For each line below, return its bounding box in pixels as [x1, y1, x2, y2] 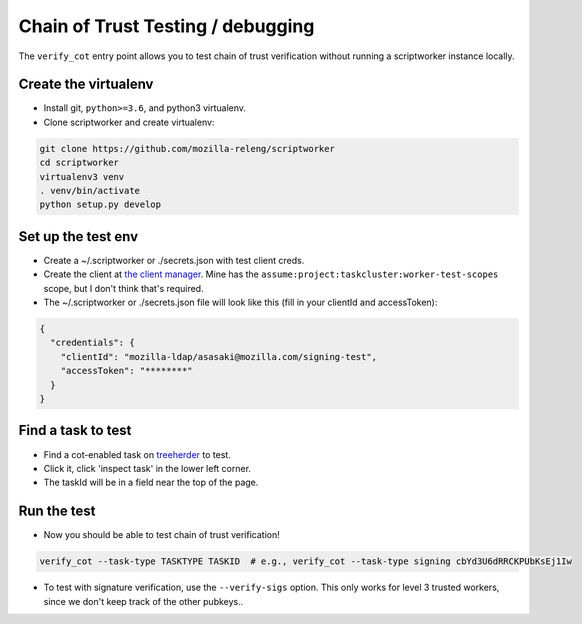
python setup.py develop [39, 199, 162, 210]
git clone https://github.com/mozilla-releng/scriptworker [39, 143, 335, 154]
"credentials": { [50, 337, 135, 349]
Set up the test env [18, 228, 139, 245]
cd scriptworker [39, 157, 120, 169]
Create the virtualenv [18, 76, 154, 93]
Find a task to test [18, 422, 132, 439]
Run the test [18, 503, 96, 520]
